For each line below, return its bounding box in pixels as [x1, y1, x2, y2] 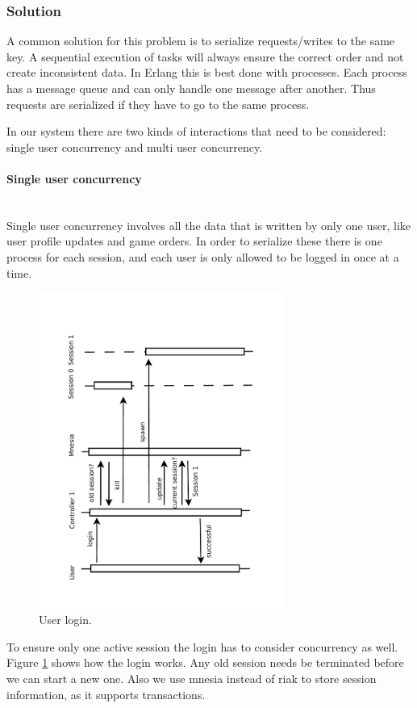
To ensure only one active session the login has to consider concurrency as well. [6, 638, 398, 655]
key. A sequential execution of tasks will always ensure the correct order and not [6, 48, 404, 65]
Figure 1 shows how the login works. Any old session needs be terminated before [6, 654, 404, 671]
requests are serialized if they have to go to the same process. [6, 95, 310, 112]
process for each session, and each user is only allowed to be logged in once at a [6, 248, 399, 265]
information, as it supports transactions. [6, 685, 206, 702]
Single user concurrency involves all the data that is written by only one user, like [6, 216, 411, 233]
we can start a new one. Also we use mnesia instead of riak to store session [6, 669, 377, 686]
